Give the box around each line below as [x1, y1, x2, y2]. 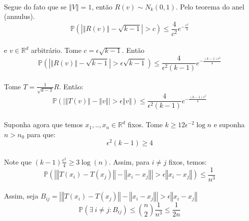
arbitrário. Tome [31, 45, 82, 55]
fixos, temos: [169, 156, 207, 167]
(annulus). [4, 11, 35, 21]
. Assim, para [109, 156, 150, 167]
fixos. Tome [127, 119, 163, 130]
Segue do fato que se [4, 1, 67, 11]
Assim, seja [4, 191, 38, 201]
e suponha [214, 119, 245, 130]
